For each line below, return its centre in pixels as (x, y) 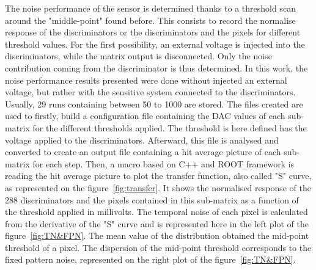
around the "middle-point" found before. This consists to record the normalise (150, 20)
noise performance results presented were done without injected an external (146, 80)
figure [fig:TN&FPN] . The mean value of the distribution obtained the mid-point (157, 235)
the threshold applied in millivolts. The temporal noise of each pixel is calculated (156, 212)
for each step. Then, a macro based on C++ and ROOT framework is (164, 163)
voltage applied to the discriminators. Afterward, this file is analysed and (142, 140)
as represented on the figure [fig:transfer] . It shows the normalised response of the (158, 187)
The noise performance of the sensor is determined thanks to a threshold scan (150, 8)
